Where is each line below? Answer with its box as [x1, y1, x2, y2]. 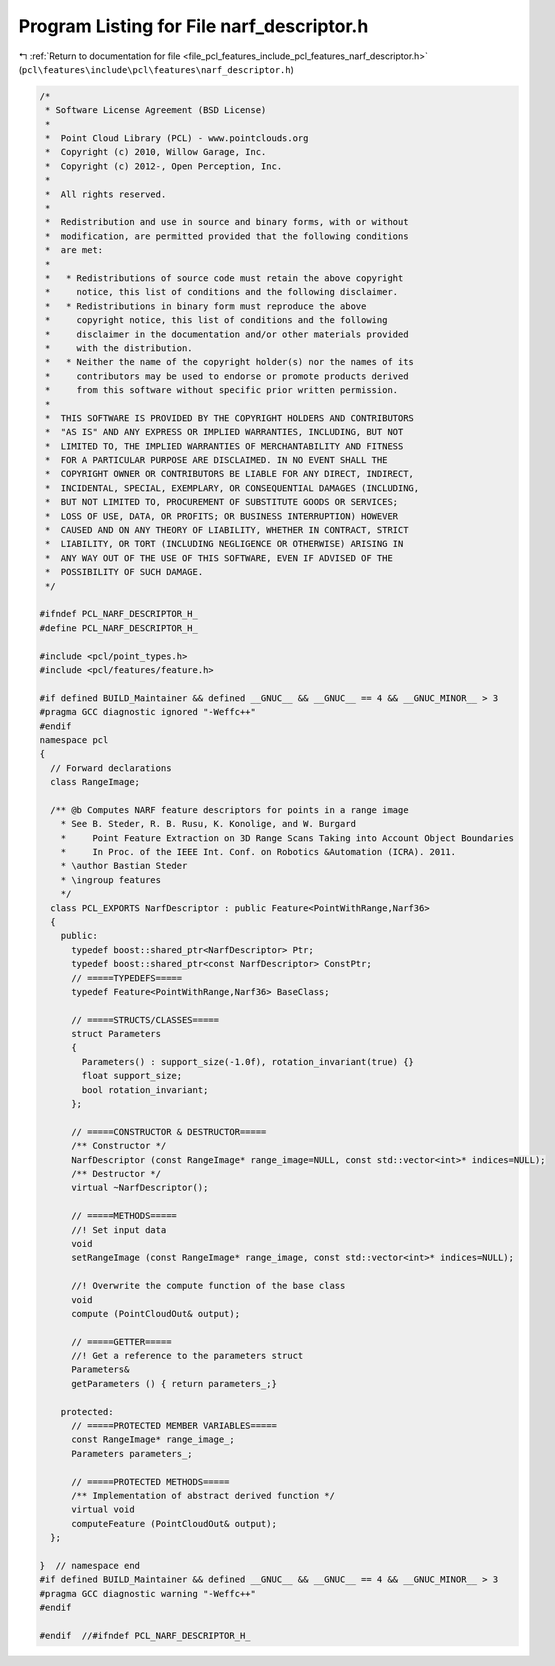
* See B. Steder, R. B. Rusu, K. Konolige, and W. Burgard [60, 818, 357, 830]
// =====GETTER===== [71, 1336, 172, 1347]
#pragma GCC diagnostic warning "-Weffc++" [39, 1588, 257, 1599]
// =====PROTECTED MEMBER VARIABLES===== [71, 1420, 277, 1432]
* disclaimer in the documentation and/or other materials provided [45, 328, 409, 340]
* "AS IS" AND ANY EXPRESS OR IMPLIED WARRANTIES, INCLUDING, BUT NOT [45, 426, 404, 438]
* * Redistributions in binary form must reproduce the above [45, 300, 367, 312]
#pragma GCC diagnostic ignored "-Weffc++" [39, 706, 257, 718]
